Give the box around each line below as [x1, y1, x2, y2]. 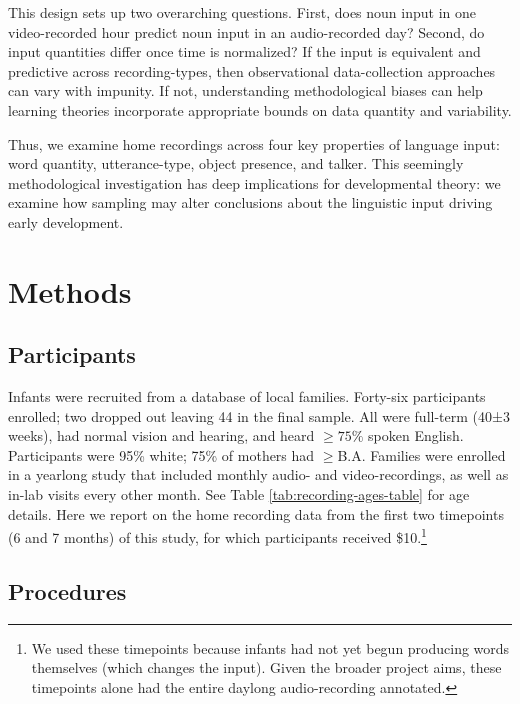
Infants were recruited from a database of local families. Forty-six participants [8, 386, 486, 407]
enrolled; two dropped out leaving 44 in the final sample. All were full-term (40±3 [8, 405, 510, 426]
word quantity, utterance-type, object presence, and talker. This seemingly [8, 153, 464, 174]
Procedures [8, 575, 127, 606]
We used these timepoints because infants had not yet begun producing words [31, 637, 510, 658]
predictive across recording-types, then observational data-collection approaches [8, 60, 496, 81]
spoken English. [368, 425, 464, 446]
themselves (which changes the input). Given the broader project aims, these [31, 657, 502, 678]
